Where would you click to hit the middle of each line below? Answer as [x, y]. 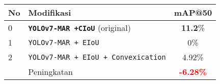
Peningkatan [50, 72]
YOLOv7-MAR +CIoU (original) [79, 28]
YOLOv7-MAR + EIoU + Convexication [97, 57]
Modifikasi [50, 12]
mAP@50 [193, 12]
